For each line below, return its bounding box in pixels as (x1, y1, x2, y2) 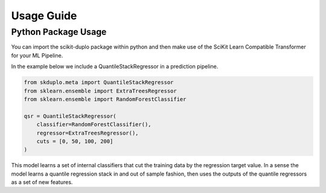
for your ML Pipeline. (11, 52, 63, 59)
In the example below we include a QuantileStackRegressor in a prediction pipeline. (11, 63, 219, 70)
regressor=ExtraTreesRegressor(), (36, 129, 139, 136)
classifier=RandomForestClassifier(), (36, 121, 152, 128)
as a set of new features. (11, 179, 73, 186)
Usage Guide (11, 9, 77, 22)
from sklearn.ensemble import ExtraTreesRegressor (24, 87, 177, 94)
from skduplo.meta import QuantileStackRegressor (24, 79, 174, 86)
